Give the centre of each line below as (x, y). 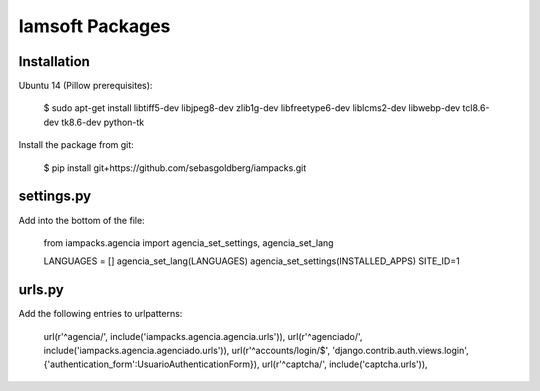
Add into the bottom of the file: (81, 220)
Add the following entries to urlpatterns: (100, 314)
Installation (54, 61)
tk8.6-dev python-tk (103, 122)
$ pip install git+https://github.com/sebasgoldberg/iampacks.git (175, 167)
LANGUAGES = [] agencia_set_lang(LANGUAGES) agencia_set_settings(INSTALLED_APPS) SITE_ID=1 (251, 261)
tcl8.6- (476, 108)
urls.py (41, 290)
